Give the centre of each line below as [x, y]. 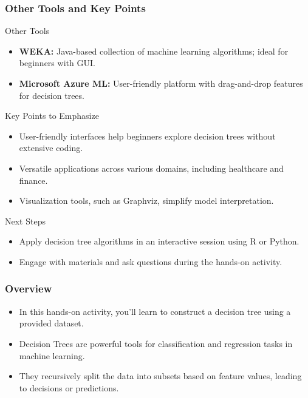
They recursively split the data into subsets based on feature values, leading [160, 376]
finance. [33, 180]
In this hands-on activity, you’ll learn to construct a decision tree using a [155, 311]
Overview [29, 288]
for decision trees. [52, 95]
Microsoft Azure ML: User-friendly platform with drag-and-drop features [161, 83]
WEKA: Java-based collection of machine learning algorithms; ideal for [154, 51]
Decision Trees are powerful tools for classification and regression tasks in [156, 343]
